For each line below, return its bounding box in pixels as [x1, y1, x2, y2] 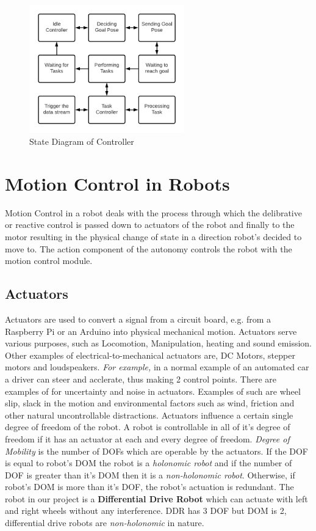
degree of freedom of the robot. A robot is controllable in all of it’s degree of [5, 420, 290, 433]
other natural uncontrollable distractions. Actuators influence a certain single [5, 408, 293, 421]
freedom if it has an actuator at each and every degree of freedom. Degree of [5, 432, 290, 445]
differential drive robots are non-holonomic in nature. [5, 516, 204, 529]
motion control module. [5, 254, 93, 267]
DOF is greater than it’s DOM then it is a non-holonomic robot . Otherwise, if [5, 468, 295, 481]
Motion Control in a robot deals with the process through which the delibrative [5, 206, 302, 219]
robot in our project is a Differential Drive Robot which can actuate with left [5, 492, 308, 505]
